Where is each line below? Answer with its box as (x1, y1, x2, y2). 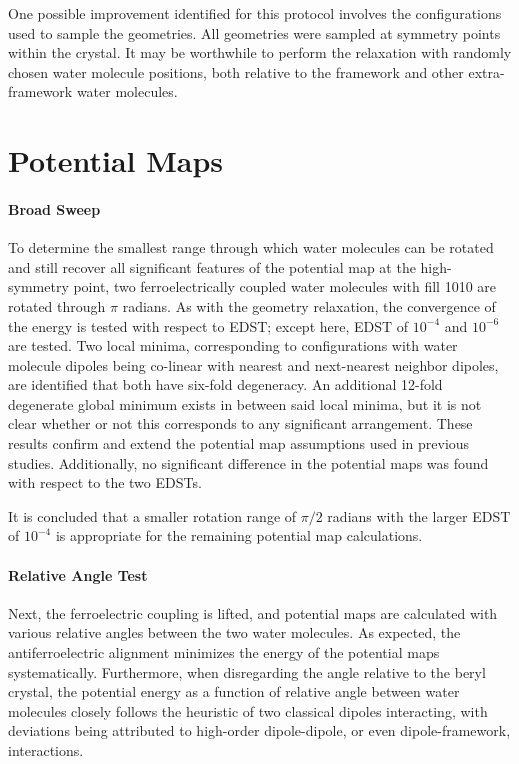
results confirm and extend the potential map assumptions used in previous (8, 433, 470, 454)
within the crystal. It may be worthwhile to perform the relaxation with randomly (8, 42, 512, 63)
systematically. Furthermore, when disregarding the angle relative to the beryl (8, 661, 486, 682)
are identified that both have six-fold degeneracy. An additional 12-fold (8, 374, 443, 395)
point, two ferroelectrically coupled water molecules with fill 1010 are (73, 276, 497, 297)
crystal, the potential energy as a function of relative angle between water (8, 681, 460, 702)
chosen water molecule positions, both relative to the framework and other (8, 61, 464, 82)
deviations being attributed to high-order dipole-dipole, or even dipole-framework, (8, 720, 511, 741)
